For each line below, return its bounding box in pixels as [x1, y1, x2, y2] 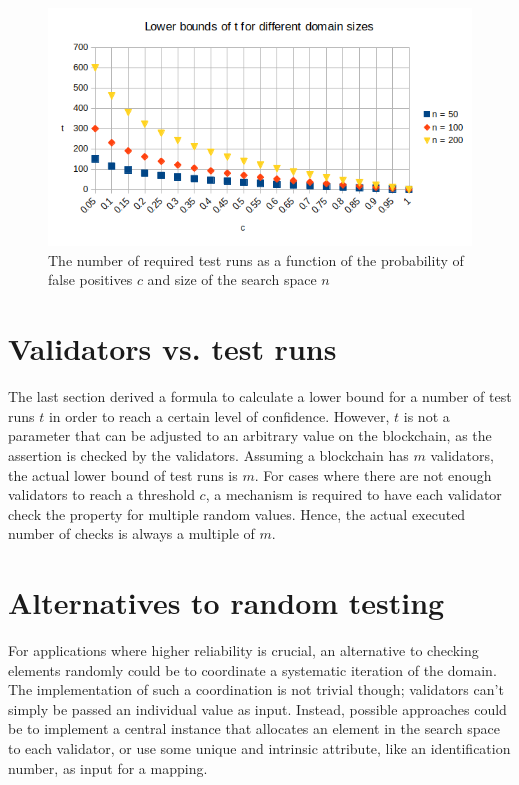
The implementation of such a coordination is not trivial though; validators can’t [8, 679, 504, 700]
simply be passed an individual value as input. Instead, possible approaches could [8, 698, 507, 719]
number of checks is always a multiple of [8, 523, 255, 544]
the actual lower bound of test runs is [8, 464, 238, 485]
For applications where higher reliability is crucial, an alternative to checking [8, 640, 479, 661]
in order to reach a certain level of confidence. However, [48, 405, 390, 426]
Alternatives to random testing [8, 582, 445, 623]
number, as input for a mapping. [8, 757, 208, 778]
